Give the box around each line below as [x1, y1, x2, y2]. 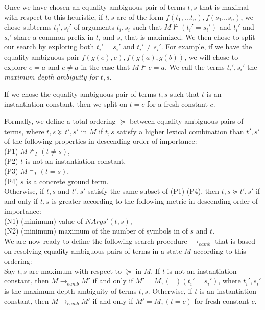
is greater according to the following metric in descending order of [52, 195, 258, 206]
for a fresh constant [147, 98, 208, 109]
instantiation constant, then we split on [4, 98, 127, 109]
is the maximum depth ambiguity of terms [4, 286, 137, 296]
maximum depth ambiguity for [4, 71, 98, 82]
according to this [194, 245, 246, 256]
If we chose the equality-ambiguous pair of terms [4, 88, 156, 99]
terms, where [4, 125, 44, 136]
